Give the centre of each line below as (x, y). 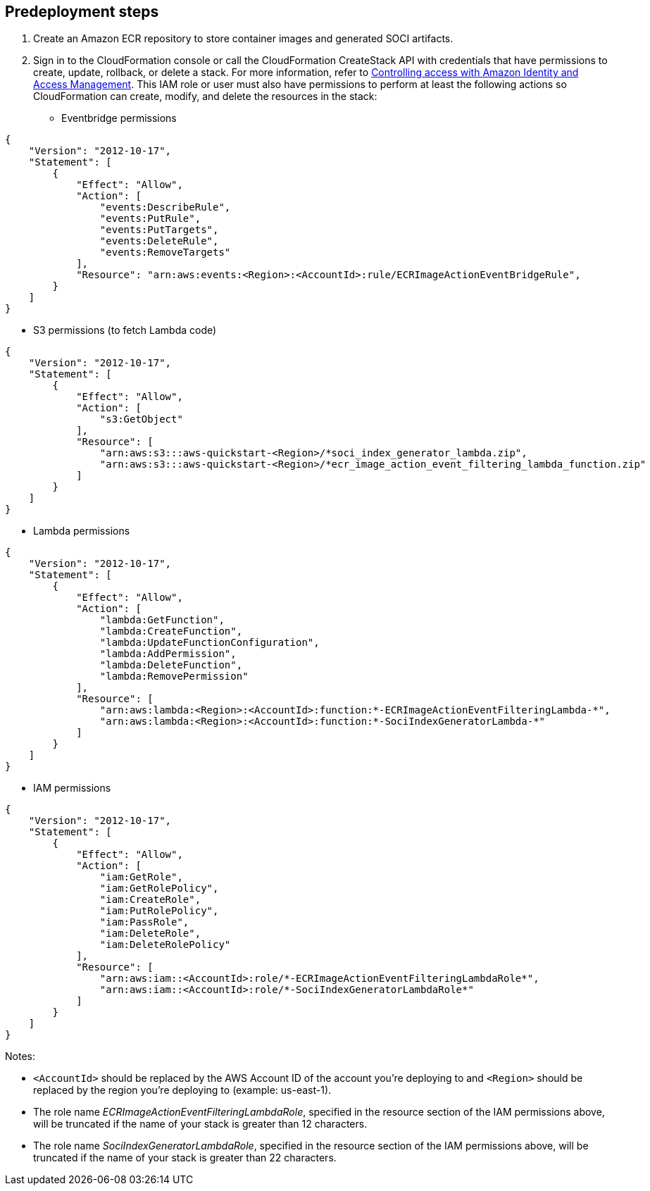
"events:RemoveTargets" (165, 252)
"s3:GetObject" (141, 419)
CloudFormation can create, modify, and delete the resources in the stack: (205, 96)
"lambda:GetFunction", (162, 620)
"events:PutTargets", (159, 230)
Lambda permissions (82, 531)
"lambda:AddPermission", (168, 654)
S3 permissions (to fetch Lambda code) (125, 330)
